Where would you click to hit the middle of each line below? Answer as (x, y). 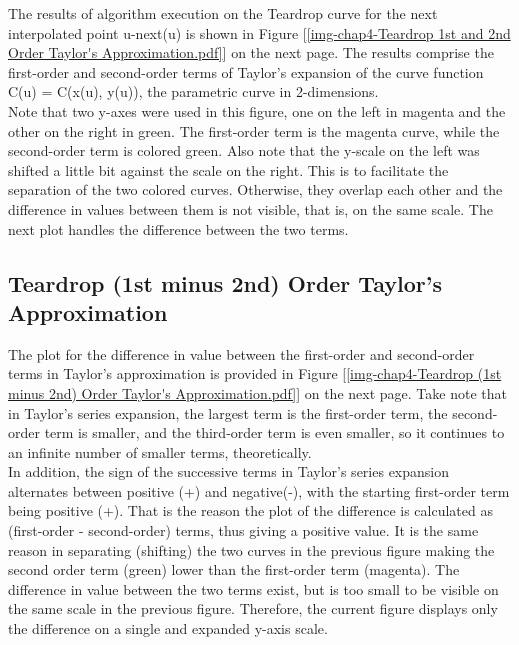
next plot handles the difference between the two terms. (178, 228)
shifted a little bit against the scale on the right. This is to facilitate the (228, 169)
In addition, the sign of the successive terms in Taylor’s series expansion (228, 471)
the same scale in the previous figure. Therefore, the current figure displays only (253, 608)
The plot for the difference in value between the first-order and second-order (241, 353)
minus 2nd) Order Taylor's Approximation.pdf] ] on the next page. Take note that (257, 392)
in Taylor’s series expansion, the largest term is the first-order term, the (228, 412)
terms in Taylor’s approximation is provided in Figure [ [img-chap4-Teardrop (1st (255, 373)
